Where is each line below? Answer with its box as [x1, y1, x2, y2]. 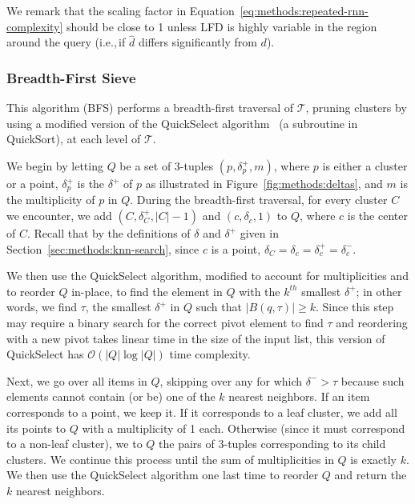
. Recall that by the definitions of [26, 225, 191, 242]
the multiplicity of [6, 191, 95, 208]
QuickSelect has [6, 346, 84, 362]
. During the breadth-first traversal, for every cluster [130, 191, 388, 208]
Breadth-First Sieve [6, 67, 136, 87]
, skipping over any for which [159, 372, 303, 389]
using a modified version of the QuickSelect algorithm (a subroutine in [6, 114, 358, 131]
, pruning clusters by [305, 99, 407, 116]
